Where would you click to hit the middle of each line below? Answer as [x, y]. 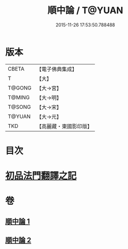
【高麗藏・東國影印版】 [64, 126]
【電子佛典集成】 [57, 69]
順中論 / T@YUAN [85, 10]
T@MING [19, 97]
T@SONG [20, 107]
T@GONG [20, 88]
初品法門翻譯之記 [41, 176]
